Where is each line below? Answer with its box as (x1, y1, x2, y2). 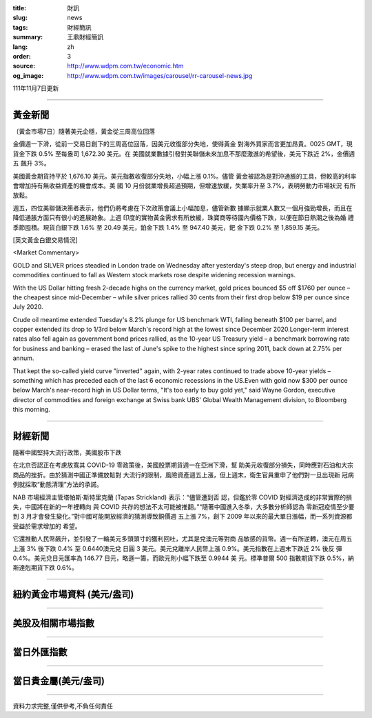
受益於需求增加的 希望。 (12, 521, 81, 530)
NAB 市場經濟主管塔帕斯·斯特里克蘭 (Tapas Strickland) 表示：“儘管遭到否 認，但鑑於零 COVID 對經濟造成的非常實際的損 (12, 493, 353, 501)
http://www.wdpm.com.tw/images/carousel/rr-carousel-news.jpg (67, 71, 253, 79)
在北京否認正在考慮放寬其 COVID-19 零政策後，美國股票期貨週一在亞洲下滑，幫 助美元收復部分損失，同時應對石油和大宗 (12, 461, 354, 469)
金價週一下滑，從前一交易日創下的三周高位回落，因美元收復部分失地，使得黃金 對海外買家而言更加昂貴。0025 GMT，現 (12, 140, 353, 148)
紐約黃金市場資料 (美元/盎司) (12, 588, 134, 600)
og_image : (12, 71, 44, 79)
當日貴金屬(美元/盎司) (12, 675, 105, 687)
